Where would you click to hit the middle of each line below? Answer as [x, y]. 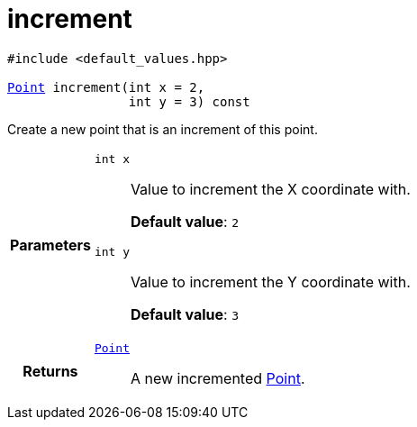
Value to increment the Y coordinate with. [270, 282]
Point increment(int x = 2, [106, 87]
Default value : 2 [184, 221]
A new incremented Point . [218, 378]
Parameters [50, 245]
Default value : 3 [184, 314]
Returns [50, 372]
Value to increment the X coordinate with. [270, 189]
